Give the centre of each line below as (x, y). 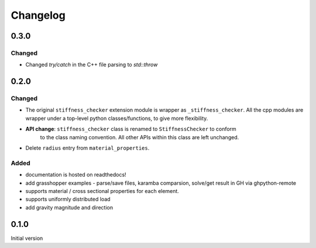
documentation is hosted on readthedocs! (76, 175)
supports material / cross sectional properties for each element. (102, 191)
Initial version (27, 238)
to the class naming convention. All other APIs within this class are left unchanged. (140, 137)
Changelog (38, 15)
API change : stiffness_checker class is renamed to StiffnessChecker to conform (131, 129)
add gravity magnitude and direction (69, 207)
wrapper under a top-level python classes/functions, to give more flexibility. (117, 118)
